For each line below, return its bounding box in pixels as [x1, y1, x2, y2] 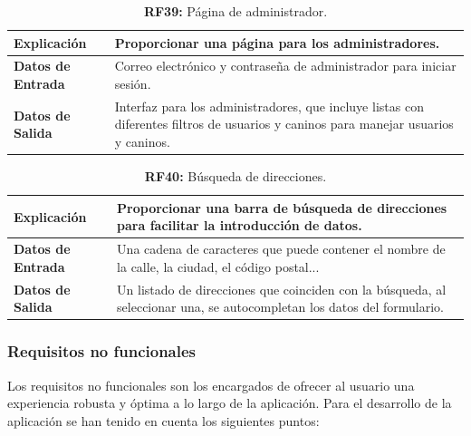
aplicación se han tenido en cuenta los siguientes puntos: [7, 411, 320, 430]
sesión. [114, 74, 151, 93]
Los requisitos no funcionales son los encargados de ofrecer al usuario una [7, 375, 415, 394]
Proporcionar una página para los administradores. [114, 33, 440, 52]
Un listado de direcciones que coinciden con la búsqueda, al [117, 279, 447, 298]
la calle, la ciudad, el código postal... [117, 257, 320, 276]
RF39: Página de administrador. [143, 2, 328, 20]
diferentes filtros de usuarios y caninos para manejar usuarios [114, 114, 454, 133]
